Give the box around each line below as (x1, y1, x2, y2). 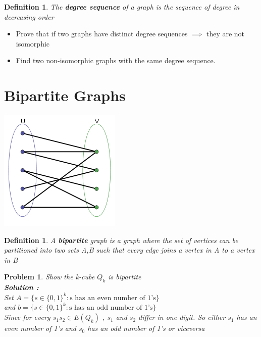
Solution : (4, 282, 39, 293)
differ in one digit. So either (138, 312, 226, 322)
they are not (206, 28, 245, 39)
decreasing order (4, 11, 54, 22)
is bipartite (108, 271, 141, 282)
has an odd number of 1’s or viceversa (87, 323, 205, 333)
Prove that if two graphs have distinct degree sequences (16, 28, 188, 39)
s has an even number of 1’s (70, 294, 156, 302)
